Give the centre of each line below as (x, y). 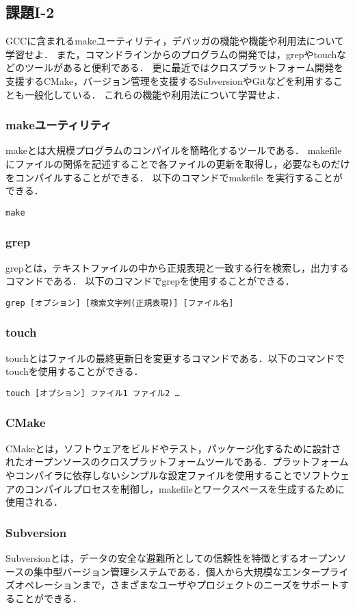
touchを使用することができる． (75, 371)
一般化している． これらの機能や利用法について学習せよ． (155, 94)
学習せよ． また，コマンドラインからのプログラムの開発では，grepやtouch (171, 54)
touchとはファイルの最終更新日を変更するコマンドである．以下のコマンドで (175, 358)
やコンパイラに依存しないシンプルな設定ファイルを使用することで (154, 475)
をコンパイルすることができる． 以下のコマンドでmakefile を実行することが (174, 177)
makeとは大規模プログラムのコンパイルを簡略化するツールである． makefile (174, 150)
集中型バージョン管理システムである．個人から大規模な (158, 571)
